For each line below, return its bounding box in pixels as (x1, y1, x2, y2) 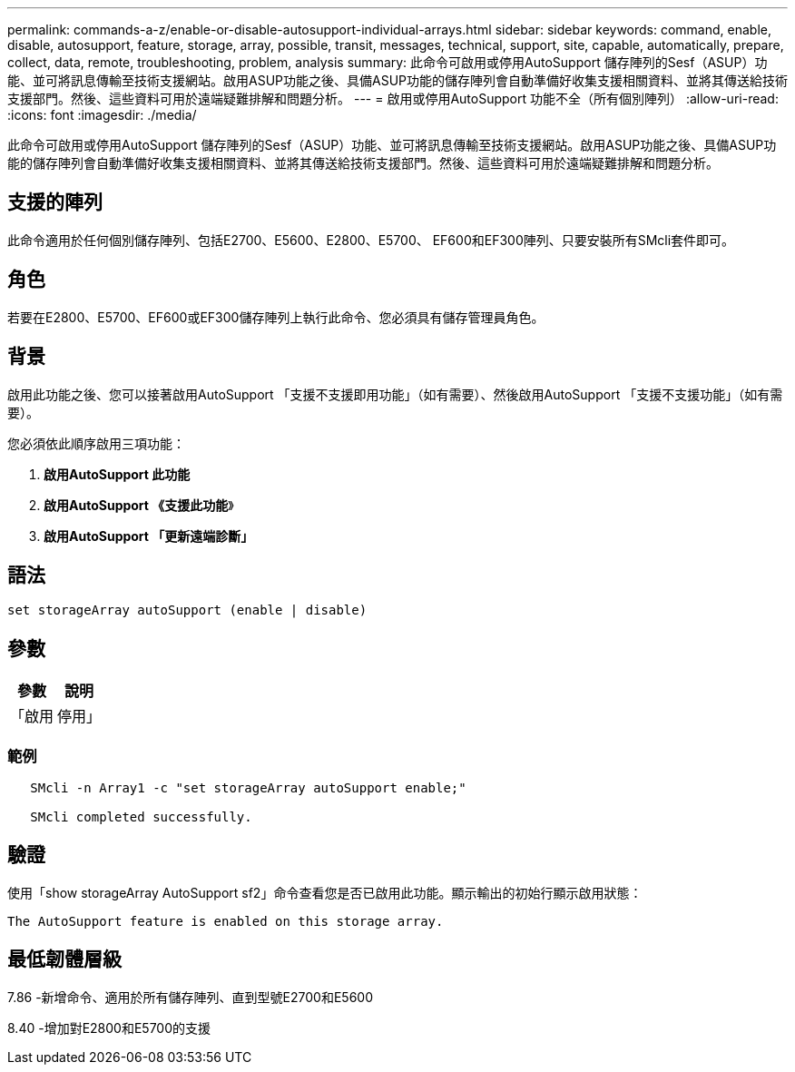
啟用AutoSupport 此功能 (44, 466, 191, 482)
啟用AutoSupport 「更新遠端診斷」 (44, 527, 254, 544)
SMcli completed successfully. (30, 809, 252, 824)
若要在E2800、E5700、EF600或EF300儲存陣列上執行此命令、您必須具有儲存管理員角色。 (7, 309, 545, 325)
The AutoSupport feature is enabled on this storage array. (7, 913, 444, 929)
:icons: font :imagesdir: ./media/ (7, 107, 197, 123)
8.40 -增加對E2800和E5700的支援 (7, 1019, 211, 1036)
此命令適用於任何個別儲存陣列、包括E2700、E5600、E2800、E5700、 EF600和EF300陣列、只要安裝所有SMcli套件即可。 (7, 231, 735, 248)
